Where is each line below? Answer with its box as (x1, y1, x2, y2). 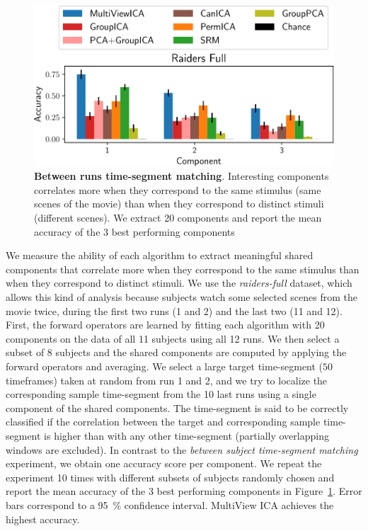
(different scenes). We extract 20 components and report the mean (34, 210, 322, 225)
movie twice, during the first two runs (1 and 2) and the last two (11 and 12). (6, 303, 343, 318)
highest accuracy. (6, 511, 80, 526)
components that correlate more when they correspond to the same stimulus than (6, 261, 360, 276)
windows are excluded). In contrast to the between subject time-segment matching (6, 442, 358, 457)
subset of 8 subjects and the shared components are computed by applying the (6, 345, 347, 360)
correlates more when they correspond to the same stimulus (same (34, 182, 321, 197)
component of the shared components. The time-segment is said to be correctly (6, 400, 349, 415)
